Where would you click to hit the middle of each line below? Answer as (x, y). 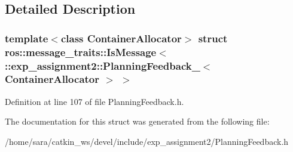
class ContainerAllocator (121, 38)
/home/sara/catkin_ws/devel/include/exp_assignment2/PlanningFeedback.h (147, 141)
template (27, 38)
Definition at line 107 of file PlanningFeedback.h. (94, 101)
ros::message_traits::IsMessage (81, 52)
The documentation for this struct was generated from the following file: (137, 121)
